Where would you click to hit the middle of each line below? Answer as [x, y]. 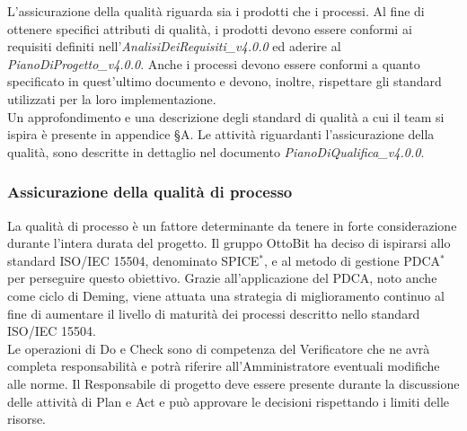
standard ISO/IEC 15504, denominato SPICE [133, 260]
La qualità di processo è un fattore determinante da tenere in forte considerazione [232, 225]
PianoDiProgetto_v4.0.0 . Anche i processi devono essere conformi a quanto [214, 63]
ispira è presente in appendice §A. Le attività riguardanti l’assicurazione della [221, 134]
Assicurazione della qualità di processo [150, 192]
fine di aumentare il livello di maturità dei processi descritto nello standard [214, 313]
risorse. [27, 419]
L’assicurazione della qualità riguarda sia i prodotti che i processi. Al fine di [216, 11]
